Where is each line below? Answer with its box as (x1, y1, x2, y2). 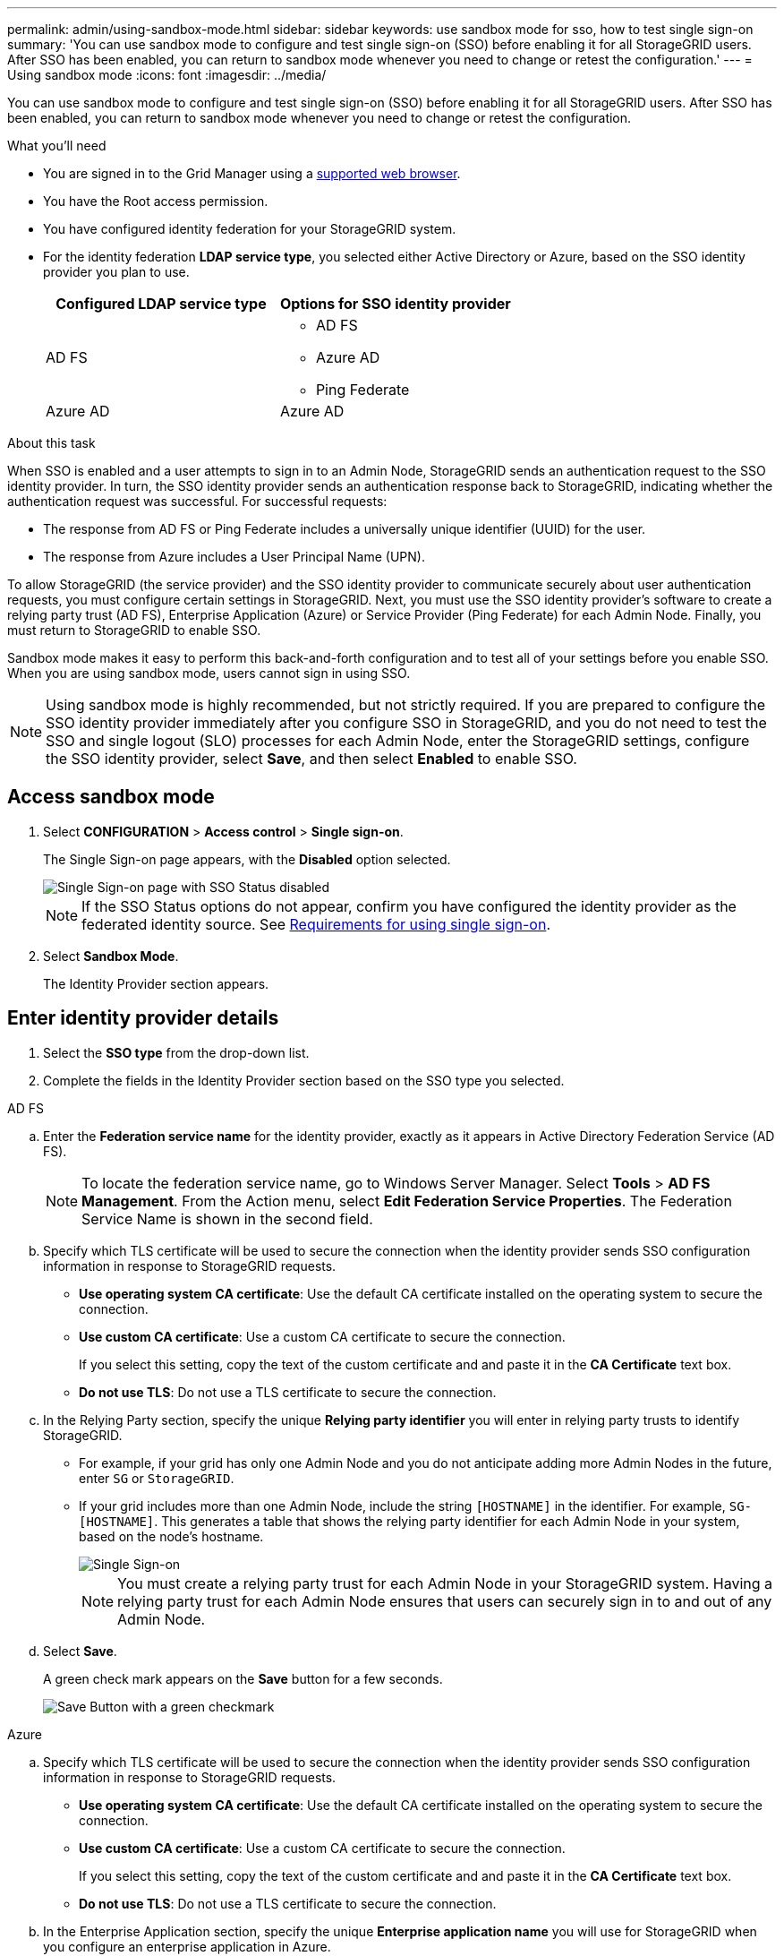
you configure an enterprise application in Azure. (43, 1938, 331, 1954)
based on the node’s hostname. (79, 1528, 264, 1544)
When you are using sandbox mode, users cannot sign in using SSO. (7, 665, 411, 681)
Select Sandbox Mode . (43, 948, 179, 964)
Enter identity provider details (7, 1007, 279, 1030)
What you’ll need (7, 138, 107, 153)
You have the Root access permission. (43, 193, 268, 209)
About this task (7, 435, 96, 450)
